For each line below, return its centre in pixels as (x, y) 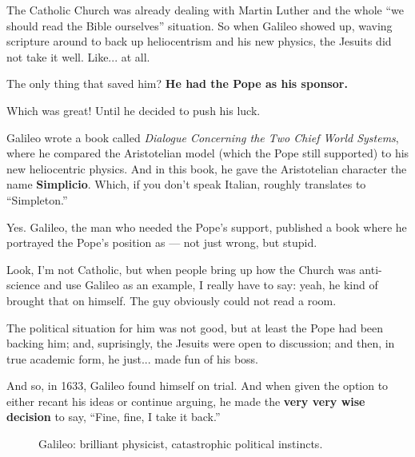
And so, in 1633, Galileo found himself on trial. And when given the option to (198, 385)
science (24, 285)
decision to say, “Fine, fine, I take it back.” (114, 417)
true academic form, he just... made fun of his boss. (132, 358)
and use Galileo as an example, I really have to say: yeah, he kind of (211, 285)
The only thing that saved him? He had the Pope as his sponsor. (177, 83)
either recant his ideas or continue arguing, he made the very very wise (186, 401)
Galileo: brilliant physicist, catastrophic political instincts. (181, 444)
